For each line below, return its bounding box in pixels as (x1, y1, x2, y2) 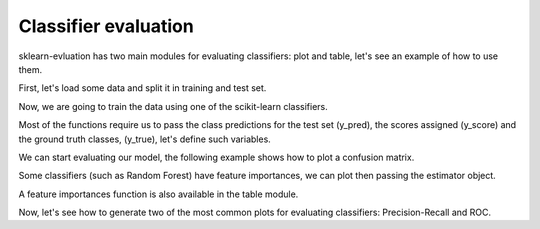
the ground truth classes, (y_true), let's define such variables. (18, 133, 272, 145)
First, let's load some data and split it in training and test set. (18, 82, 267, 94)
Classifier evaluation (18, 15, 194, 37)
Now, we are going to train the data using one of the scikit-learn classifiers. (18, 100, 329, 112)
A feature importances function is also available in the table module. (18, 188, 299, 200)
